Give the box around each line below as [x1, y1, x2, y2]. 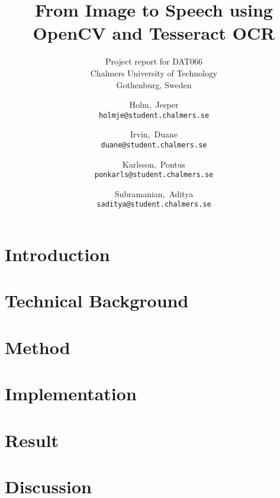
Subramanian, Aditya [114, 187, 194, 200]
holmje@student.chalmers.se [98, 111, 210, 120]
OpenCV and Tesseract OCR [33, 21, 275, 45]
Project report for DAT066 [105, 55, 202, 68]
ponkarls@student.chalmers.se [94, 171, 214, 179]
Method [5, 335, 70, 359]
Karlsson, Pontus [122, 158, 186, 170]
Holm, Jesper [129, 98, 179, 111]
